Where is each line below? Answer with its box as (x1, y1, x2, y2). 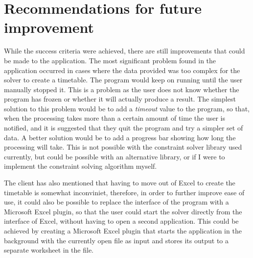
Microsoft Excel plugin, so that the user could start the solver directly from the (4, 206, 242, 216)
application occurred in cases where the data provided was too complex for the (4, 65, 240, 75)
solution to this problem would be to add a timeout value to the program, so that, (4, 103, 250, 113)
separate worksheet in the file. (4, 245, 93, 255)
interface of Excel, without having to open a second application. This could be (4, 216, 239, 226)
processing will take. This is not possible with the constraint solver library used (4, 142, 242, 152)
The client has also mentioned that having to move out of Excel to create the (4, 178, 235, 188)
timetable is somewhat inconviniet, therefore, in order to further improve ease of (4, 187, 245, 197)
